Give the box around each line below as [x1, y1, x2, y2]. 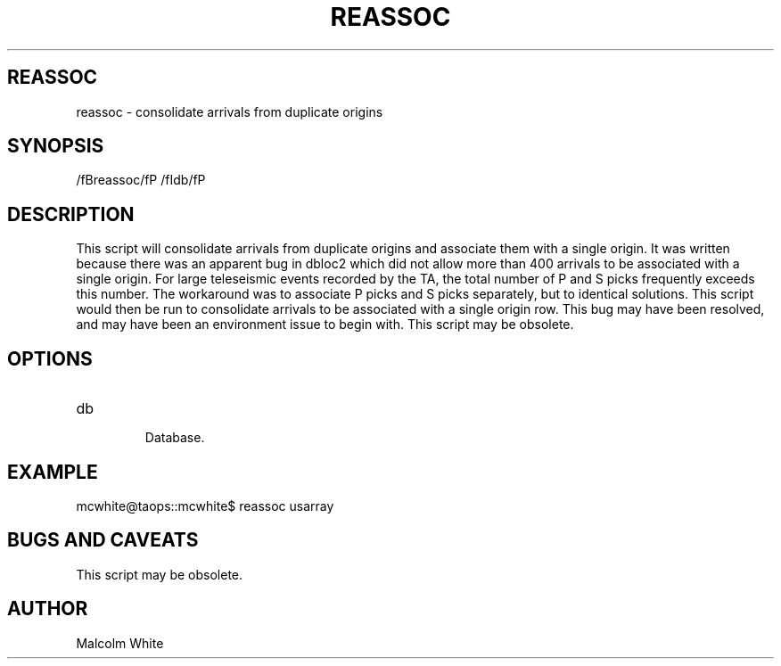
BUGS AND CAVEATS [7, 529, 199, 552]
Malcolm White [76, 635, 164, 651]
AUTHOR [7, 597, 88, 621]
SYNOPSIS [7, 135, 104, 158]
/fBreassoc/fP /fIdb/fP [76, 172, 206, 188]
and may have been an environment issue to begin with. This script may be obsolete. [76, 317, 574, 333]
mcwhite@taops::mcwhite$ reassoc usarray [76, 497, 334, 514]
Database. [144, 430, 205, 446]
